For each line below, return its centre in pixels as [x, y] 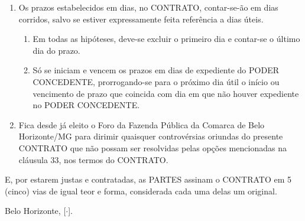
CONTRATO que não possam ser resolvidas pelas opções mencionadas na [152, 147]
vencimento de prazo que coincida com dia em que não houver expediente [166, 93]
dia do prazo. [56, 50]
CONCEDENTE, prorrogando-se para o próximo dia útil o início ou [156, 81]
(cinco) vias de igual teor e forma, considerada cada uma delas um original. [141, 191]
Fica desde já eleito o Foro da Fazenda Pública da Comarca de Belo [142, 124]
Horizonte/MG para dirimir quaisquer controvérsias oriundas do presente [151, 136]
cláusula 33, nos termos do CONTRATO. [93, 159]
